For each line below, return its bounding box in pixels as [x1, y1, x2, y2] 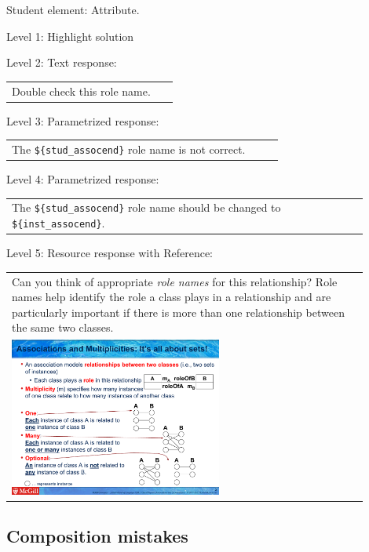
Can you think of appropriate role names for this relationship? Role [12, 273, 338, 289]
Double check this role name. [12, 82, 151, 99]
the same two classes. [12, 319, 114, 336]
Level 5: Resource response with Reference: [6, 245, 213, 261]
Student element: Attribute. [6, 2, 140, 17]
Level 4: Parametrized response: [6, 171, 159, 187]
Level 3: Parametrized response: [6, 112, 159, 129]
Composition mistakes [6, 524, 188, 548]
